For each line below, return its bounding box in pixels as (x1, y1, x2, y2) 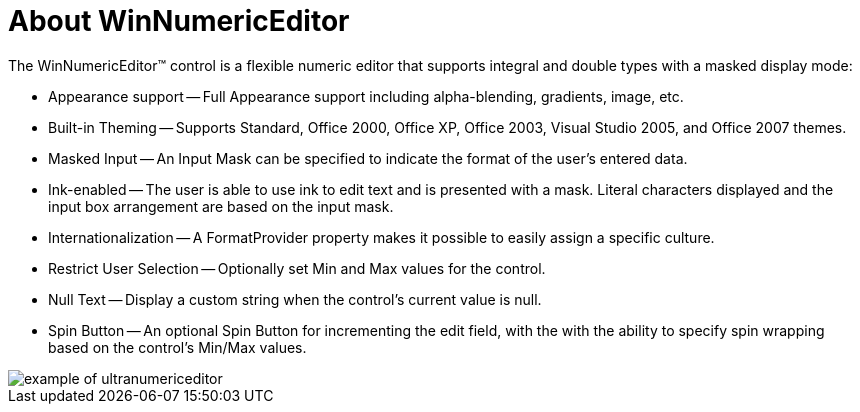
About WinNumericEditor (8, 4, 350, 38)
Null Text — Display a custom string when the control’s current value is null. (48, 290, 542, 308)
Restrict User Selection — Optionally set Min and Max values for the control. (48, 259, 546, 277)
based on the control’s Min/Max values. (48, 338, 307, 356)
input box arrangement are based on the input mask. (48, 197, 394, 215)
